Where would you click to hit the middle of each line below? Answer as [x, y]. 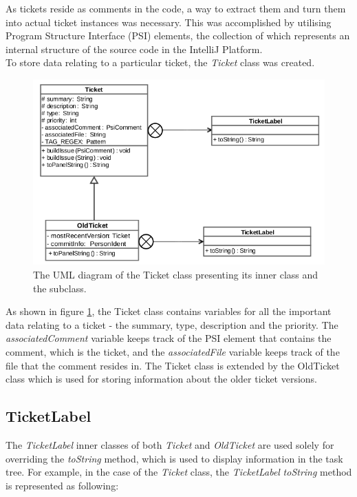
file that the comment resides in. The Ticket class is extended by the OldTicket [173, 365]
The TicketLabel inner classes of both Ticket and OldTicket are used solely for [170, 445]
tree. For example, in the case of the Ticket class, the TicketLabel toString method [179, 472]
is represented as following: [62, 485]
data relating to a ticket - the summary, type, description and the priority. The [172, 324]
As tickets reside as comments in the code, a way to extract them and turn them [176, 8]
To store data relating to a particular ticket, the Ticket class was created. [160, 62]
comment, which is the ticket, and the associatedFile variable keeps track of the [173, 352]
